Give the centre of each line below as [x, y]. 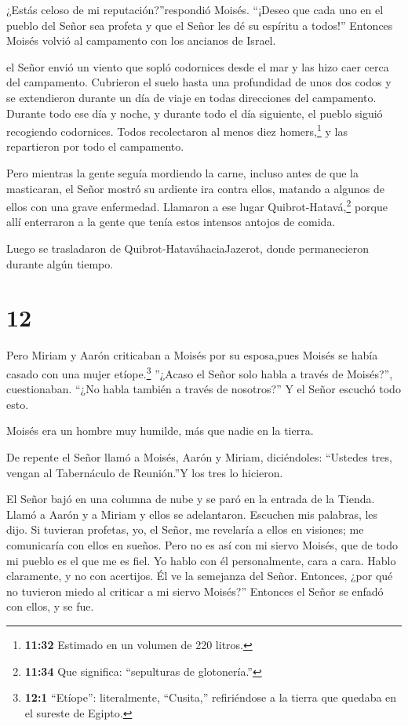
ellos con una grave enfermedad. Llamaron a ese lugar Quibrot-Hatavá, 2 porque [197, 205]
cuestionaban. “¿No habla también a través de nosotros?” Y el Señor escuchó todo [204, 389]
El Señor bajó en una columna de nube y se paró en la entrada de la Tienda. [191, 499]
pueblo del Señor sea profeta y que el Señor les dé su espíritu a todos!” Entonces [200, 25]
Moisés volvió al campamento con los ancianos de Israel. [141, 40]
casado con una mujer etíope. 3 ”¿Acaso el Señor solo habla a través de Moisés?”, [200, 372]
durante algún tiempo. [60, 263]
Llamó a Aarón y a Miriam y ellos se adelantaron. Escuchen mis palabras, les [192, 514]
